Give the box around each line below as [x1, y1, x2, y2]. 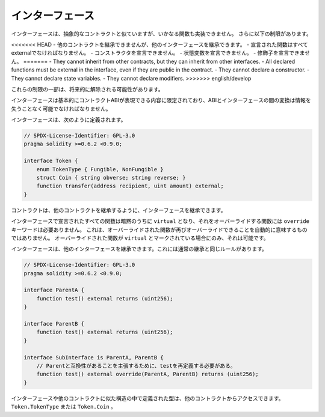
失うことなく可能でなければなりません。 [11, 105, 111, 112]
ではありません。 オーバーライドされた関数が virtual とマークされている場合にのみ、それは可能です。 [11, 234, 269, 242]
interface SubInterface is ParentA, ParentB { [23, 354, 164, 361]
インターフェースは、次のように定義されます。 [11, 116, 126, 123]
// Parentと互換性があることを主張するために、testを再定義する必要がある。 [36, 362, 236, 369]
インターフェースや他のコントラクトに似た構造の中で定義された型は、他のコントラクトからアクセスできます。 [11, 394, 284, 402]
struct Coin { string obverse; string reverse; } [36, 174, 186, 181]
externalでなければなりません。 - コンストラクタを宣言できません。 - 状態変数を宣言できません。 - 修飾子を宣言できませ [11, 49, 310, 56]
